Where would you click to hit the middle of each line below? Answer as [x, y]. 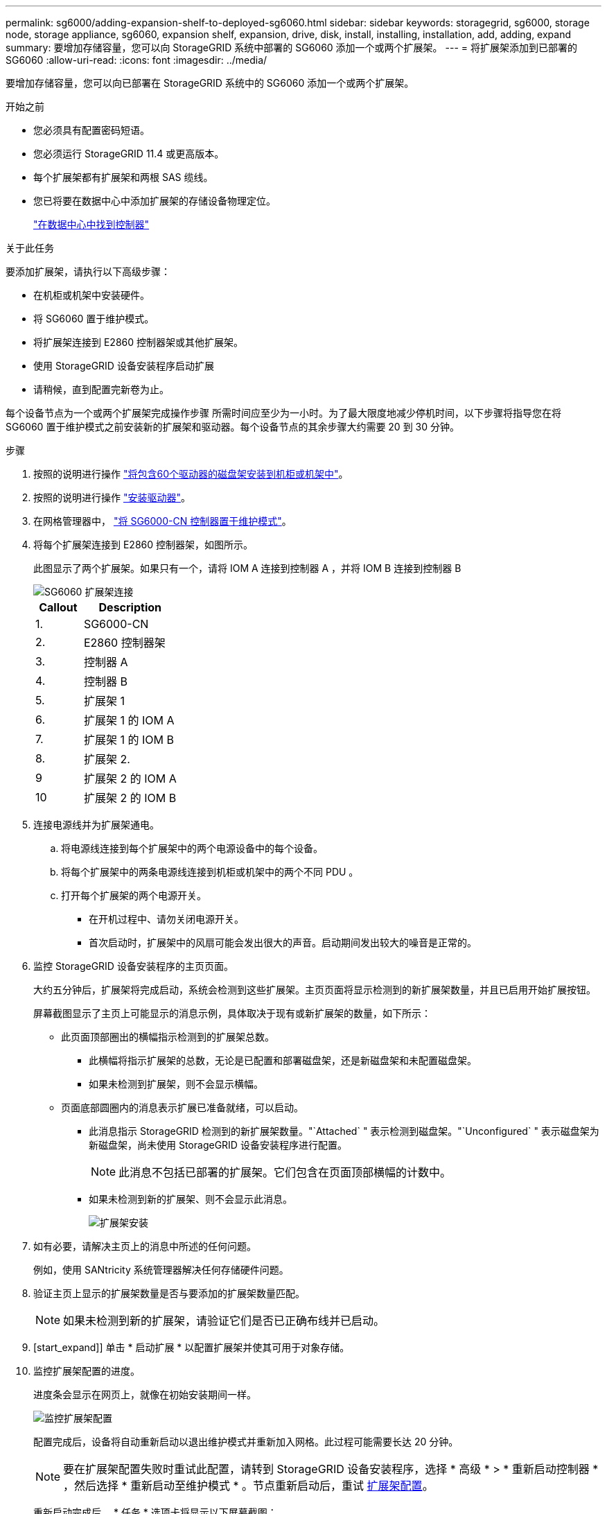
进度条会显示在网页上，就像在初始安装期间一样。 [145, 1394]
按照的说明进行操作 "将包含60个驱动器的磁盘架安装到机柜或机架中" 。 [191, 474]
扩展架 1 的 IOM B [129, 740]
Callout [58, 607]
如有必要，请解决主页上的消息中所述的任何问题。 [145, 1246]
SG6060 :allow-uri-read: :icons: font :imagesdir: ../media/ [137, 60]
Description [130, 607]
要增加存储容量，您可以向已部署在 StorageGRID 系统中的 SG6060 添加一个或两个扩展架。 [210, 83]
